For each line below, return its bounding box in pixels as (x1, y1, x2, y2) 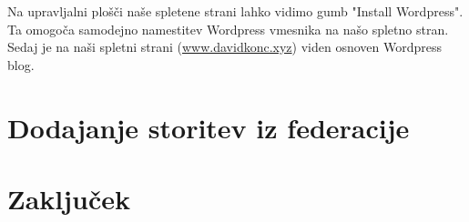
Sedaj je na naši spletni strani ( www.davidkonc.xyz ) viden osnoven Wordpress (7, 37, 443, 56)
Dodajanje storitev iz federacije (7, 108, 410, 146)
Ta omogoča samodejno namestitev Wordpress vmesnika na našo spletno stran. (7, 19, 449, 38)
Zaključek (7, 179, 131, 217)
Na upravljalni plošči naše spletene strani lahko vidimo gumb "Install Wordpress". (7, 2, 464, 20)
